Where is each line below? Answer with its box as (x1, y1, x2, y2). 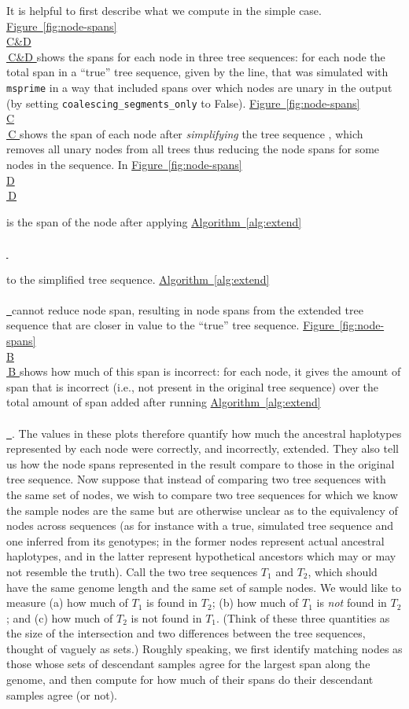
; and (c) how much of (6, 609, 113, 626)
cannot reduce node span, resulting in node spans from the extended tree (12, 301, 363, 318)
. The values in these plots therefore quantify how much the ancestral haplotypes (12, 424, 402, 441)
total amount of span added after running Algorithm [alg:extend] (6, 394, 321, 410)
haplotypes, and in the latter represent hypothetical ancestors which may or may (6, 548, 396, 564)
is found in (146, 594, 198, 611)
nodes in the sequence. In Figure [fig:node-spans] (6, 156, 242, 173)
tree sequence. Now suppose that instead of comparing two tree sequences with (6, 471, 386, 487)
